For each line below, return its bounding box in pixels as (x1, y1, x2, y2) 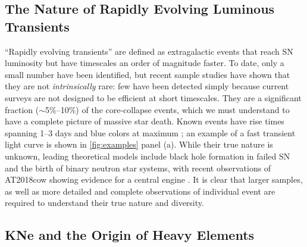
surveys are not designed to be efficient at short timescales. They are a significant (5, 91, 302, 104)
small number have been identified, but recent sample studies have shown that (5, 68, 290, 80)
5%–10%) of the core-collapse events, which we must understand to (45, 103, 290, 115)
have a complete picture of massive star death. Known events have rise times (5, 115, 284, 127)
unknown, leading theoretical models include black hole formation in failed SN (5, 149, 290, 162)
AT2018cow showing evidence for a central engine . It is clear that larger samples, (5, 173, 303, 186)
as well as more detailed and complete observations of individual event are (5, 185, 275, 197)
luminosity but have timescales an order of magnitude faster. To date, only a (5, 57, 284, 69)
